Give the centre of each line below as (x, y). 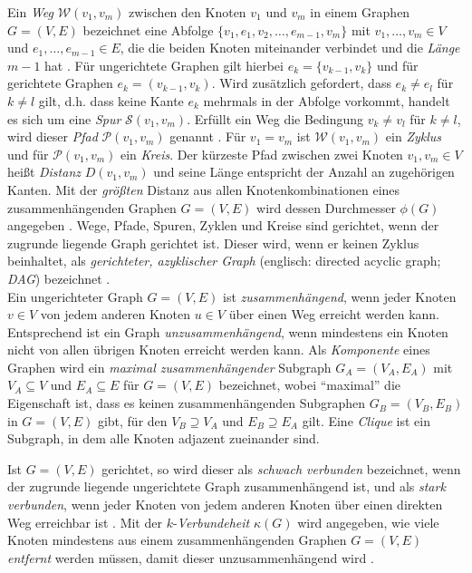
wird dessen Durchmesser (326, 207)
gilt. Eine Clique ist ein (366, 420)
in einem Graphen (360, 12)
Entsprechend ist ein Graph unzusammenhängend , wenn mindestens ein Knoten (228, 331)
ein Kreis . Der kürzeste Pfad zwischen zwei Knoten (261, 154)
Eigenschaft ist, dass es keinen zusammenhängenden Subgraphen (187, 403)
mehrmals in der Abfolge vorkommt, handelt (327, 100)
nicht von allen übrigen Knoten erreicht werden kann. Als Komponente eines (219, 350)
